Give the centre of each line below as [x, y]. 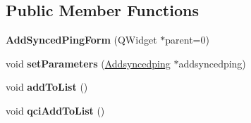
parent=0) [187, 40]
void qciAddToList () [55, 110]
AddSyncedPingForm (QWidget [81, 40]
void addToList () [47, 87]
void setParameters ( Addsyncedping [88, 63]
